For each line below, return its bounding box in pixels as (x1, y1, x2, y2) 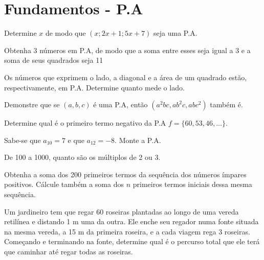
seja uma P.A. (153, 28, 197, 38)
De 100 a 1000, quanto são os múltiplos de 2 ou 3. (4, 152, 161, 162)
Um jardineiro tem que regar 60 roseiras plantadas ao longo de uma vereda (4, 206, 239, 217)
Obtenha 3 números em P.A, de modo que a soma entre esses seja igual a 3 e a (4, 44, 251, 55)
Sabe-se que (4, 134, 41, 145)
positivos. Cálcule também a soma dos (4, 179, 124, 190)
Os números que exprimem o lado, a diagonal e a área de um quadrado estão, (4, 72, 247, 82)
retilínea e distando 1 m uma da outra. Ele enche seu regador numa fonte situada (4, 216, 259, 227)
